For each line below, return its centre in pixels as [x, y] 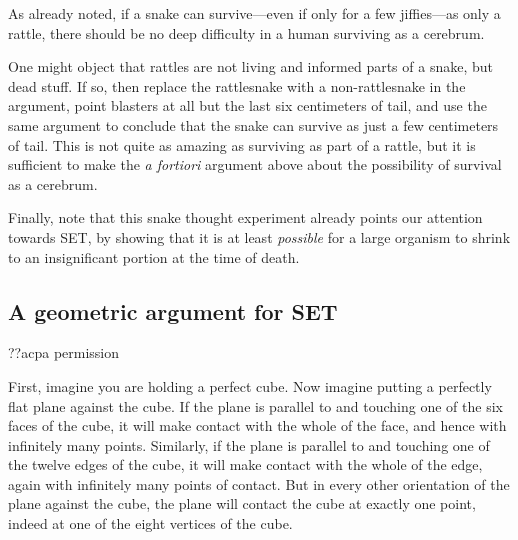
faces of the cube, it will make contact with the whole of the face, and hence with [257, 425]
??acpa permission [64, 352]
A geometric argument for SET [173, 310]
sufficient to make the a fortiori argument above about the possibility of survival [255, 164]
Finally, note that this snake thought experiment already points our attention [245, 217]
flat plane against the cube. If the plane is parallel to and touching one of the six [255, 405]
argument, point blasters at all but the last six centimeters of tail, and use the [247, 105]
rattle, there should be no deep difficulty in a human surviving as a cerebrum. [246, 32]
